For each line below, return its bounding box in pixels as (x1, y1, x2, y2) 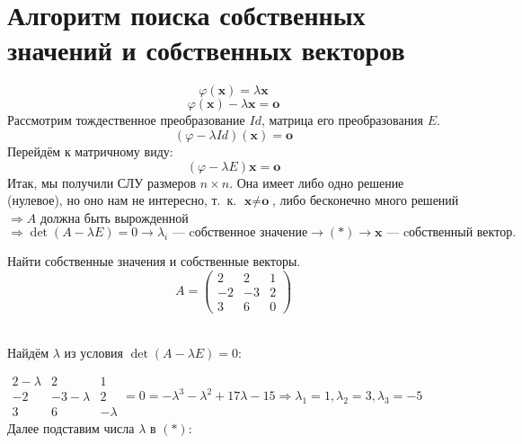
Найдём (7, 342, 49, 361)
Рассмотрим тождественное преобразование (7, 111, 245, 129)
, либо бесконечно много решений (272, 191, 459, 209)
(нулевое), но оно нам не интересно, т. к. (7, 191, 237, 209)
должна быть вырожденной (40, 208, 189, 226)
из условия (64, 342, 123, 361)
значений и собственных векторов (7, 31, 405, 68)
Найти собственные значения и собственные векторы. (7, 252, 301, 271)
